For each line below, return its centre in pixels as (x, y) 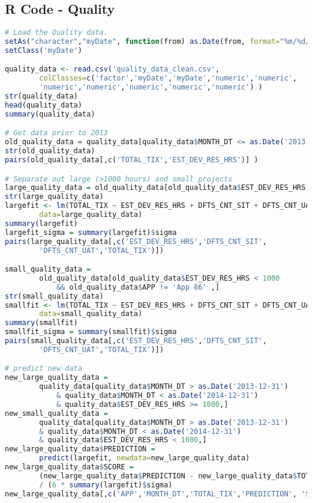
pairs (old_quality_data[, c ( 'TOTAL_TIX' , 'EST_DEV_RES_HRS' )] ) (132, 160)
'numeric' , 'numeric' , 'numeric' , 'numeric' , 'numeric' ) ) (151, 87)
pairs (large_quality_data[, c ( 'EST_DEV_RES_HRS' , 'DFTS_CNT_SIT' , (136, 241)
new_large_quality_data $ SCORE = (69, 467)
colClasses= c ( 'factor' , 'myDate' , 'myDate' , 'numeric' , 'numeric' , (168, 78)
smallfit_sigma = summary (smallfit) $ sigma (91, 332)
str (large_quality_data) (54, 197)
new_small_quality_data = (56, 413)
